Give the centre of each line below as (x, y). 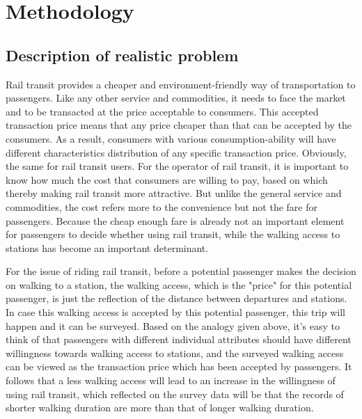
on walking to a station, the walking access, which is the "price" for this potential (179, 284)
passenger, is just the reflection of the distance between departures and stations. (176, 298)
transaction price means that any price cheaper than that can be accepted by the (179, 125)
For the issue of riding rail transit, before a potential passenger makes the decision (181, 271)
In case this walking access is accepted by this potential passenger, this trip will (175, 312)
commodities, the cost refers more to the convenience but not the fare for (162, 206)
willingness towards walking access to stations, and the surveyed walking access (175, 353)
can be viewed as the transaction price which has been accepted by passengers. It (179, 366)
